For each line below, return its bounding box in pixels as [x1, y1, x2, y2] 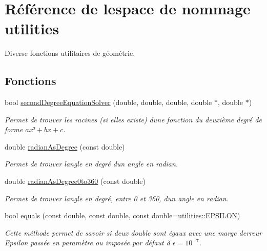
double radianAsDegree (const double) [5, 141, 125, 152]
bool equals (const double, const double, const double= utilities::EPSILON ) [5, 210, 240, 221]
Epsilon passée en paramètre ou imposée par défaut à [5, 237, 170, 248]
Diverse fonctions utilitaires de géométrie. [5, 48, 135, 58]
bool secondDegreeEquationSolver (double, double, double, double [5, 97, 212, 108]
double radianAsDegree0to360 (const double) [5, 176, 146, 186]
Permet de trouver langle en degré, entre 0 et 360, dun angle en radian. [5, 193, 229, 203]
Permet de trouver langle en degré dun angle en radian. [5, 158, 178, 169]
